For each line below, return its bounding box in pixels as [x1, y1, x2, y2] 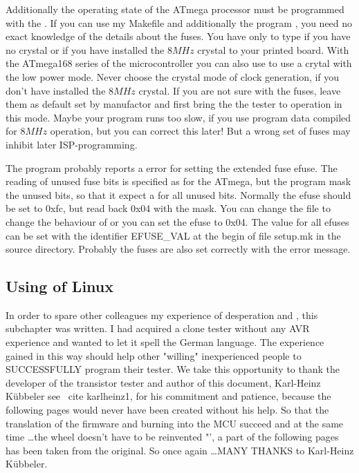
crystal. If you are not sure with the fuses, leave [138, 83, 341, 97]
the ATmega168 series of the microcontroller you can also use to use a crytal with [6, 56, 352, 70]
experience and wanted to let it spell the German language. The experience [6, 335, 324, 349]
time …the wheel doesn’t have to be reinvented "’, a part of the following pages [6, 429, 339, 444]
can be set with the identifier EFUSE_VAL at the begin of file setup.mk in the [6, 228, 341, 242]
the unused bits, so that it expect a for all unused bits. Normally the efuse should [6, 187, 351, 202]
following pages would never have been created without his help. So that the [6, 403, 329, 417]
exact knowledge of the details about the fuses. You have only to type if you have [6, 29, 351, 44]
